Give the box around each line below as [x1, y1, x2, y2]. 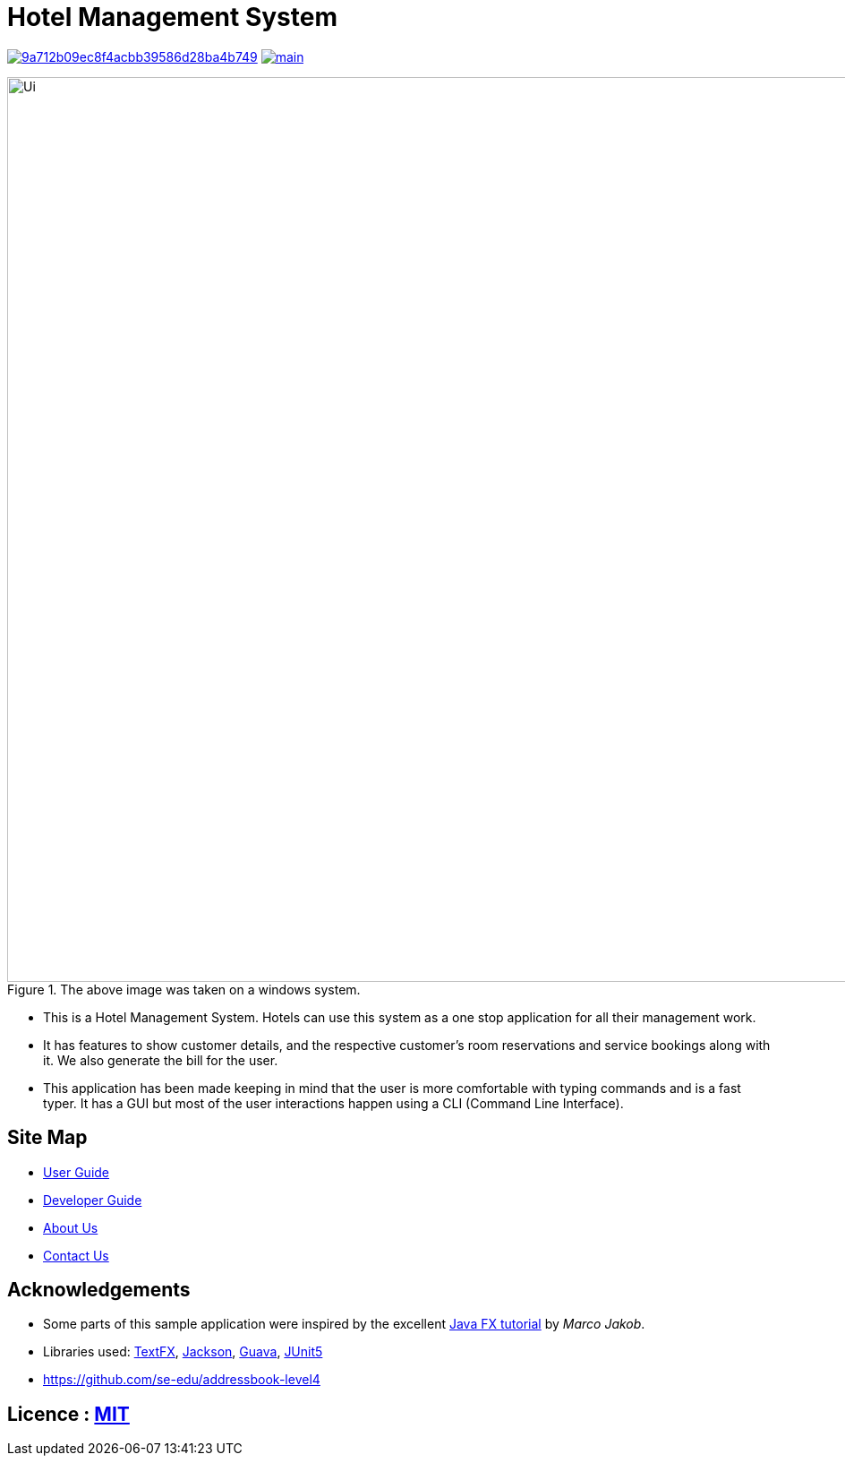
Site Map [7, 1126, 88, 1149]
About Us [43, 1219, 98, 1235]
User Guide [43, 1164, 110, 1180]
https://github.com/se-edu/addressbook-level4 [43, 1372, 320, 1388]
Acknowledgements [7, 1278, 191, 1302]
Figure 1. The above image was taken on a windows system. [7, 981, 361, 997]
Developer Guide [43, 1192, 142, 1208]
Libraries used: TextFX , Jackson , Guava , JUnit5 [43, 1344, 323, 1360]
